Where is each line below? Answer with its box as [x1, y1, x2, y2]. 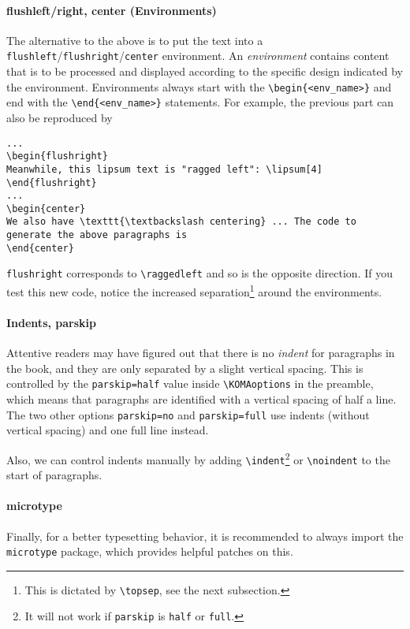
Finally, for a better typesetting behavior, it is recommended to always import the [6, 527, 404, 544]
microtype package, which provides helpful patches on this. [6, 543, 293, 560]
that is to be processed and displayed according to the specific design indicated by [6, 63, 403, 80]
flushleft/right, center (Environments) [6, 2, 217, 18]
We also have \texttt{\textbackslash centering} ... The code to [6, 216, 356, 228]
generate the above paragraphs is [6, 229, 188, 241]
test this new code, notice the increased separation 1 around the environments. [6, 281, 382, 300]
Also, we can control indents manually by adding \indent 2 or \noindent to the [6, 448, 390, 467]
